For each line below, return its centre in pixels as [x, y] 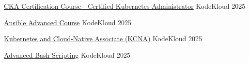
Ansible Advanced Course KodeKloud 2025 [68, 22]
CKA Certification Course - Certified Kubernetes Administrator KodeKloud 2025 [125, 6]
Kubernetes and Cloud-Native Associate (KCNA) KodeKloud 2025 [103, 39]
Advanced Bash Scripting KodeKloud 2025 [67, 55]
